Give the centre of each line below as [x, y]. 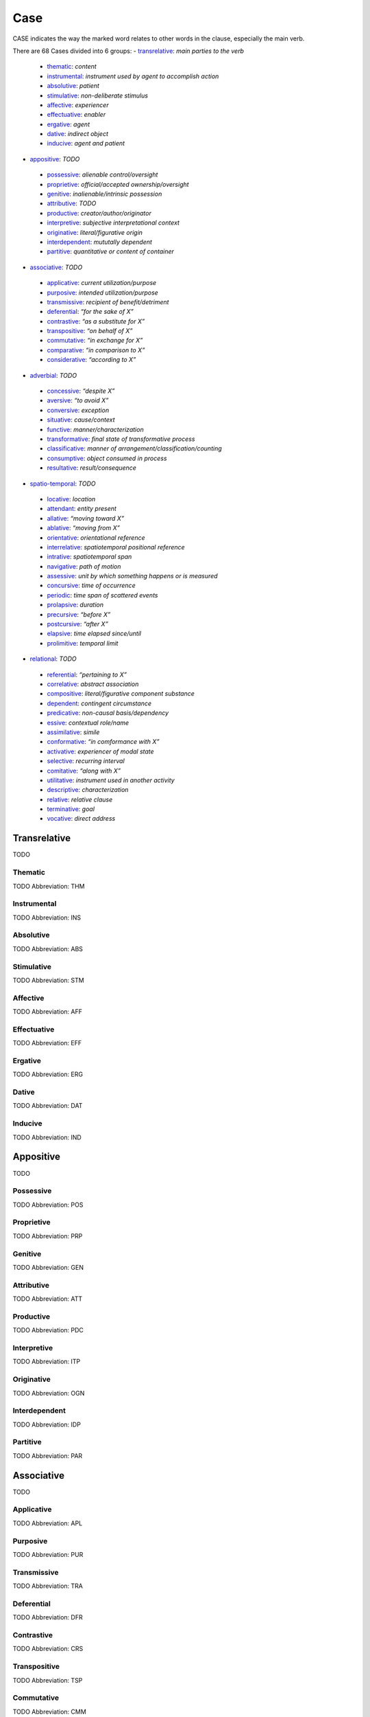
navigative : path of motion [84, 566]
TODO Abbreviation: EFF [47, 1043]
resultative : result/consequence [92, 468]
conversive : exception [78, 410]
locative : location [71, 499]
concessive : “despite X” [81, 391]
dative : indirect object [78, 134]
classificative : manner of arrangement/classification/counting [134, 448]
